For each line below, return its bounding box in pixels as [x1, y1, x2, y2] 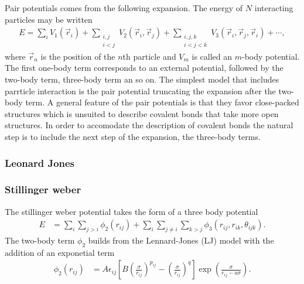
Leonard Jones [5, 155, 75, 170]
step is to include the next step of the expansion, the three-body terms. [5, 131, 261, 142]
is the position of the [40, 50, 115, 62]
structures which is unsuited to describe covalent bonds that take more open [5, 107, 279, 119]
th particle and [122, 50, 176, 62]
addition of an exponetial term [5, 246, 115, 258]
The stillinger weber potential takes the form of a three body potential [5, 205, 258, 217]
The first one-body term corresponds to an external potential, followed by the [5, 61, 283, 74]
